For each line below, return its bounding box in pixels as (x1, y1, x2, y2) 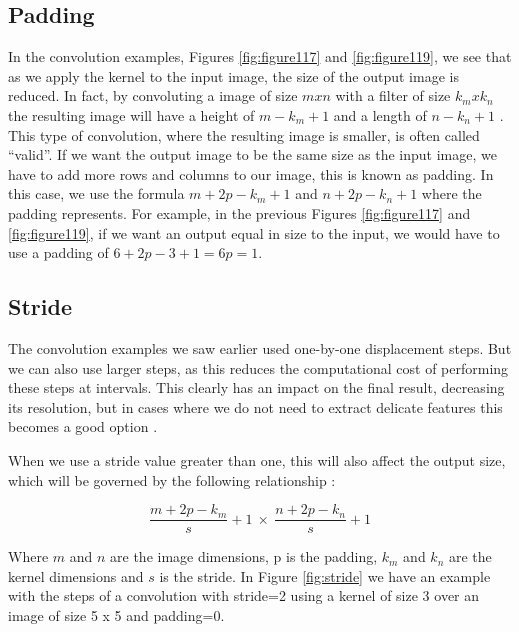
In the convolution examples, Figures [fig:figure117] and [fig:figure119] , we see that (8, 46, 512, 67)
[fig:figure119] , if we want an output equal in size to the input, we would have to (8, 222, 500, 243)
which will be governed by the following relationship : (8, 469, 336, 490)
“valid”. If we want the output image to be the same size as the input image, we (8, 144, 497, 165)
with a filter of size (335, 85, 451, 106)
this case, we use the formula (8, 183, 185, 204)
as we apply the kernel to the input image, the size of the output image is (8, 65, 459, 86)
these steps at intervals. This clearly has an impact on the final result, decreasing (8, 377, 505, 398)
